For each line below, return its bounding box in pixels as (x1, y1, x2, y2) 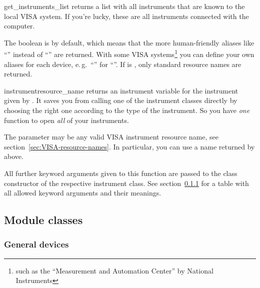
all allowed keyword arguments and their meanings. (4, 187, 161, 198)
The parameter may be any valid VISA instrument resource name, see (4, 131, 218, 142)
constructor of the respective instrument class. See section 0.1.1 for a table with (4, 177, 249, 188)
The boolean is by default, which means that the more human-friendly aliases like (4, 37, 254, 47)
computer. (4, 20, 35, 31)
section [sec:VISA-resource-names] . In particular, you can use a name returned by (4, 141, 255, 151)
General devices (4, 238, 69, 250)
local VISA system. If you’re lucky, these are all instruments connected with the (4, 10, 249, 21)
